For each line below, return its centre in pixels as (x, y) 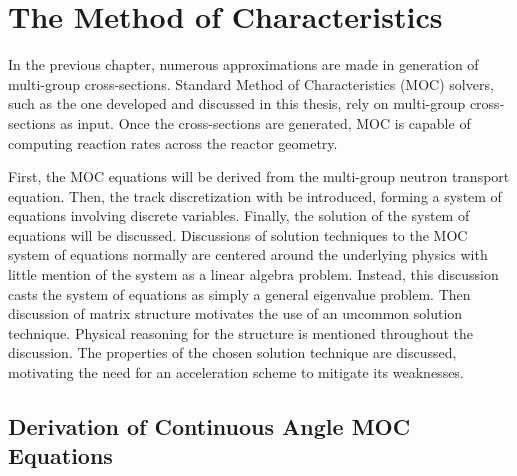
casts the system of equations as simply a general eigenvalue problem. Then (239, 293)
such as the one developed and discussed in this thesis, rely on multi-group (237, 103)
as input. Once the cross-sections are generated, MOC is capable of (265, 122)
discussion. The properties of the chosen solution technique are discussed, (232, 352)
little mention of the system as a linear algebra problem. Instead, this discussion (253, 274)
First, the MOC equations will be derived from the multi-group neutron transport (259, 176)
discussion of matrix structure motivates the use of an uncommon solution (235, 313)
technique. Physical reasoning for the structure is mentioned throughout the (241, 332)
